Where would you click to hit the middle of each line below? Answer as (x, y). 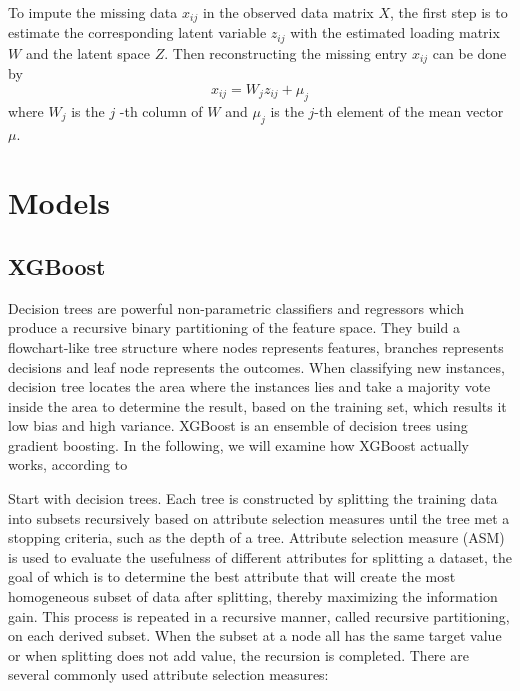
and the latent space (88, 52)
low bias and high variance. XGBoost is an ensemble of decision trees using (238, 425)
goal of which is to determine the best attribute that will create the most (232, 576)
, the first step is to (449, 12)
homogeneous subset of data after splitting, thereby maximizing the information (253, 596)
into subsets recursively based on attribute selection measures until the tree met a (259, 517)
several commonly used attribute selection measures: (168, 674)
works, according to (68, 464)
